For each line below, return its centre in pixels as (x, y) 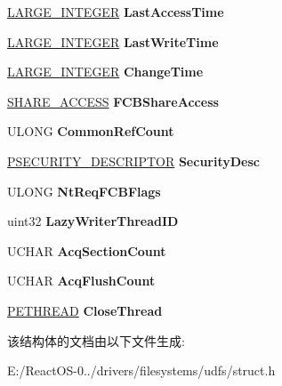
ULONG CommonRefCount (91, 131)
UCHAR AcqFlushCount (81, 281)
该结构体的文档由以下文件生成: (96, 340)
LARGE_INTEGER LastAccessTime (116, 12)
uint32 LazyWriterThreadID (93, 221)
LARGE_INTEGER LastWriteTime (113, 41)
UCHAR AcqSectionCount (87, 250)
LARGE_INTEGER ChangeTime (105, 72)
